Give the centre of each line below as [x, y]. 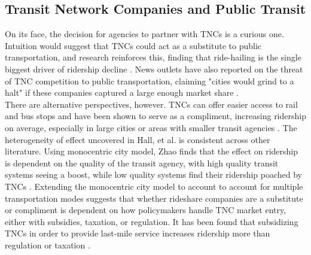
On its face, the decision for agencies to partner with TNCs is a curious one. [144, 34]
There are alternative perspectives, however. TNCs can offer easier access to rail [151, 104]
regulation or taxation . [48, 245]
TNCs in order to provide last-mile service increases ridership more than [138, 233]
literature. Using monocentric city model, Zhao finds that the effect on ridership [152, 151]
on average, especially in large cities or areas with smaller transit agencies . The [151, 127]
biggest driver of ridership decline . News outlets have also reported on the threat [154, 69]
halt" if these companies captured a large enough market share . [122, 92]
